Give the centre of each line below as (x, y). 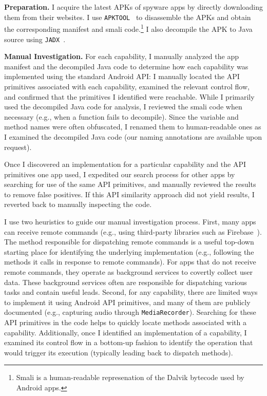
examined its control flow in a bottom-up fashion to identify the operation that (129, 342)
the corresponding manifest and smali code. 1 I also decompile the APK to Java (128, 28)
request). (18, 147)
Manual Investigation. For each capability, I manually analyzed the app (121, 56)
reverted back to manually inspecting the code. (78, 204)
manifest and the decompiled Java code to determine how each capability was (126, 66)
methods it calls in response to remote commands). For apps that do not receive (130, 262)
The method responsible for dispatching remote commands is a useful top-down (129, 242)
